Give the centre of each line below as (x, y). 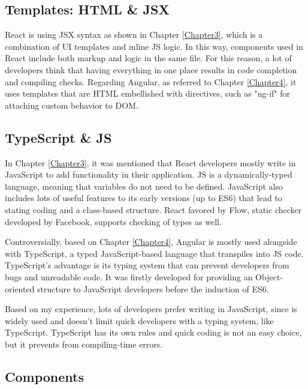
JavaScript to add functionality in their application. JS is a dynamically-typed (149, 174)
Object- (269, 276)
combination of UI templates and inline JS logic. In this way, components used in (154, 46)
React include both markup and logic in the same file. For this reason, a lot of (148, 58)
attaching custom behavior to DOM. (72, 105)
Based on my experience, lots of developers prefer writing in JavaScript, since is (151, 309)
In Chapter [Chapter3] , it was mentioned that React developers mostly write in (150, 162)
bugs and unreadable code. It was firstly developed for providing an (129, 276)
